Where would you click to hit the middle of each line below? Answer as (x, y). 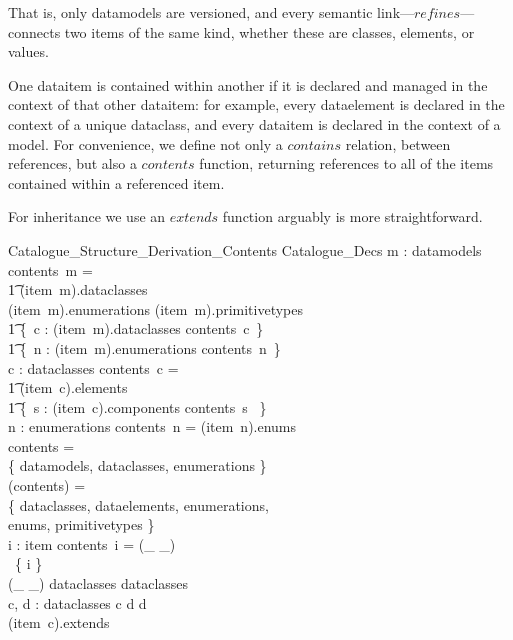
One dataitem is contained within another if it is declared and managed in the (248, 84)
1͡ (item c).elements (68, 387)
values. (28, 51)
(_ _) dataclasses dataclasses (98, 583)
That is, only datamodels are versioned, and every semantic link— (211, 12)
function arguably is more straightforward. (352, 216)
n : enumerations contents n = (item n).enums (152, 426)
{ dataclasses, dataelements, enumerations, (138, 504)
